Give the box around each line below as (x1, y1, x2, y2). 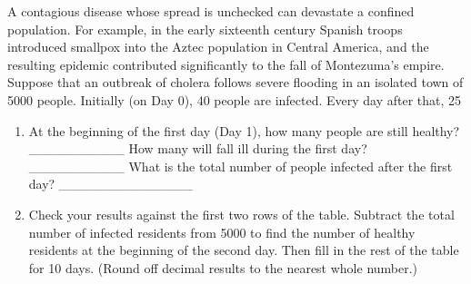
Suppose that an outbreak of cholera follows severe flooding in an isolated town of (7, 73, 464, 92)
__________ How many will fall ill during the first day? (28, 139, 367, 158)
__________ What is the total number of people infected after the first (28, 156, 453, 175)
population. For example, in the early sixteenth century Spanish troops (7, 19, 403, 38)
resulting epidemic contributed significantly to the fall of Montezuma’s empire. (7, 54, 445, 73)
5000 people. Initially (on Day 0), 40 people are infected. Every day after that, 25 (7, 90, 462, 109)
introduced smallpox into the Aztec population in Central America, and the (7, 37, 429, 56)
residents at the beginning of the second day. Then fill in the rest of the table (28, 240, 459, 260)
